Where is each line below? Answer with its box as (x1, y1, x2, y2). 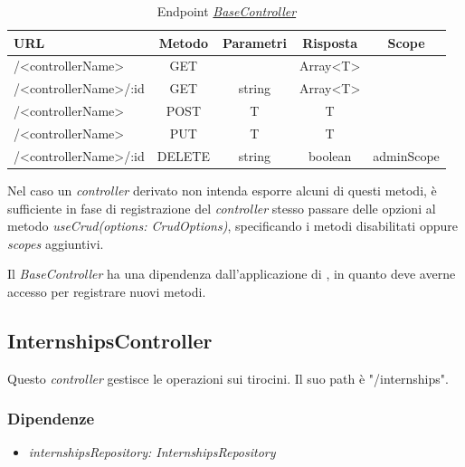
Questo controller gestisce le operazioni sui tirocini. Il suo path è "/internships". (7, 368, 449, 387)
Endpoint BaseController (157, 2, 297, 20)
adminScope (373, 146, 440, 165)
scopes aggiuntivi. (7, 233, 104, 253)
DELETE (157, 146, 210, 165)
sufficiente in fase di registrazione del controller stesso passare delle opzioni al (7, 198, 436, 217)
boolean (308, 146, 352, 165)
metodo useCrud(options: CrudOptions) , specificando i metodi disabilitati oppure (7, 216, 458, 235)
